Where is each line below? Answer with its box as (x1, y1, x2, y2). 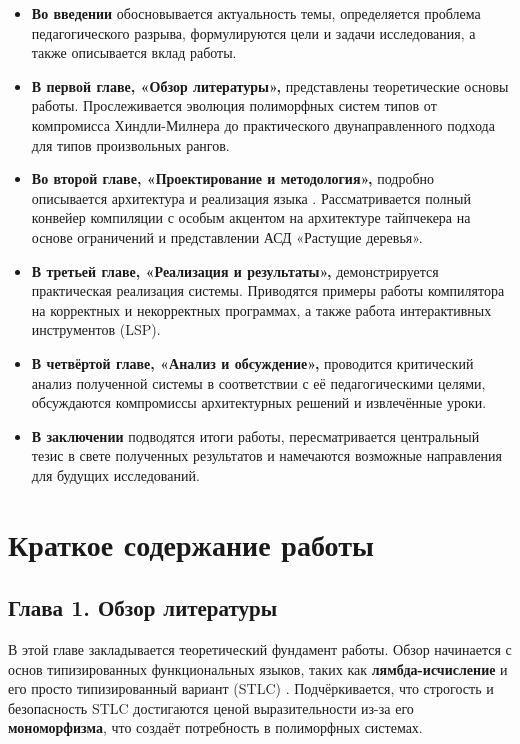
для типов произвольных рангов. (31, 134, 230, 155)
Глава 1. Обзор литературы (8, 592, 278, 623)
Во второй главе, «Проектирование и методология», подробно (31, 168, 435, 189)
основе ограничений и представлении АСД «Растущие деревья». (31, 226, 423, 247)
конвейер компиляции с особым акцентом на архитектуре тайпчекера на (31, 207, 471, 228)
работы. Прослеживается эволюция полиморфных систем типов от (31, 95, 437, 116)
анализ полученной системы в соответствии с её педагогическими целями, (31, 372, 486, 393)
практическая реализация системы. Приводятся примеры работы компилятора (31, 280, 505, 301)
